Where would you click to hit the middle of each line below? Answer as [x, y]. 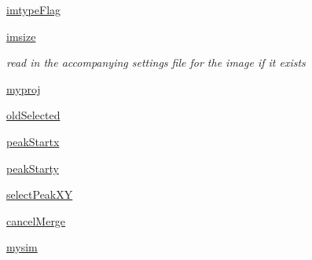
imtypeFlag [34, 9]
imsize [21, 36]
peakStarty [33, 168]
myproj [24, 88]
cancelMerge [36, 220]
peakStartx [33, 141]
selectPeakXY [40, 194]
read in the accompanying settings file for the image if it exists [156, 62]
